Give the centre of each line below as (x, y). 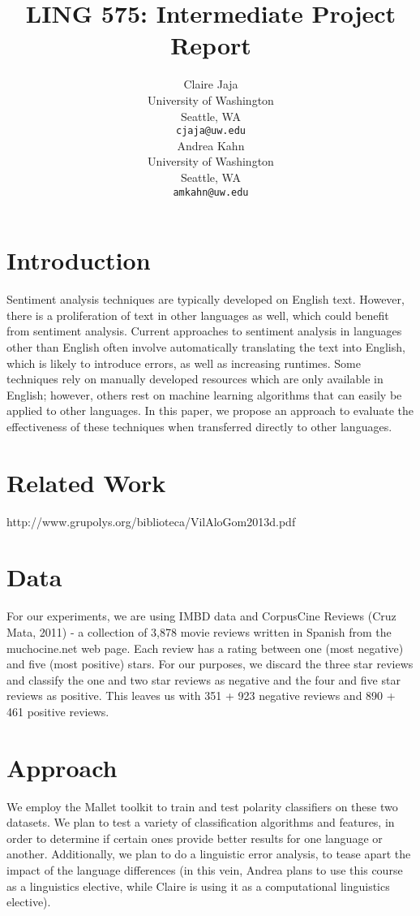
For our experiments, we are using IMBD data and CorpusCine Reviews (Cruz (201, 616)
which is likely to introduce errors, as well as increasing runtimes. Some (184, 363)
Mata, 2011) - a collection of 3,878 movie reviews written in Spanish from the (199, 631)
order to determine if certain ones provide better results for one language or (195, 838)
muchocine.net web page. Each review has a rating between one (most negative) (205, 648)
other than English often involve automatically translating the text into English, (206, 346)
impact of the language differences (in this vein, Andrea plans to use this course (205, 869)
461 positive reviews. (58, 711)
